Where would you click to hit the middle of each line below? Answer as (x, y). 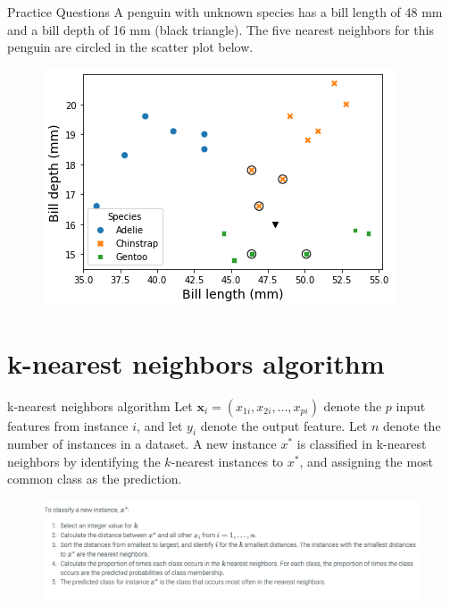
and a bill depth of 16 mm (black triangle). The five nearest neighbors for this (221, 29)
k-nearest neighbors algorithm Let (100, 405)
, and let (160, 425)
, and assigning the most (367, 461)
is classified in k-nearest (362, 444)
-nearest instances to (227, 461)
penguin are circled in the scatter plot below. (130, 47)
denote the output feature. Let (284, 425)
